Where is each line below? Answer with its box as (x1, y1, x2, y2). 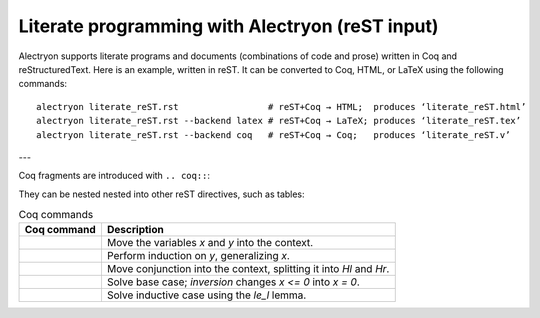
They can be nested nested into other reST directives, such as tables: (18, 188, 305, 200)
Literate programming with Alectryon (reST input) (18, 15, 439, 37)
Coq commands (18, 208, 94, 222)
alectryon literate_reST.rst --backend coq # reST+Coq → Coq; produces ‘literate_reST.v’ (36, 129, 511, 140)
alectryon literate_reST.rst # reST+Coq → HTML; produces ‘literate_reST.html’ (36, 101, 527, 112)
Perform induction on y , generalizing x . (106, 249, 290, 263)
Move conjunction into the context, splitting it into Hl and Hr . (106, 262, 390, 276)
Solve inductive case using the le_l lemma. (106, 288, 307, 302)
